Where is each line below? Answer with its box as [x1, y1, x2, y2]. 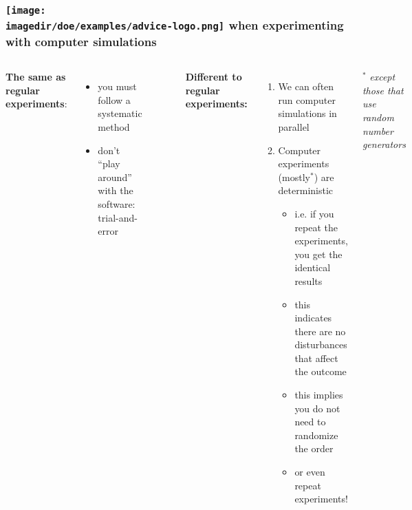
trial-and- [98, 210, 138, 224]
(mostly [278, 169, 310, 184]
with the [98, 183, 133, 198]
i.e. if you [294, 206, 334, 220]
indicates [294, 310, 332, 325]
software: [98, 196, 135, 211]
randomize [294, 427, 338, 442]
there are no [294, 323, 346, 338]
